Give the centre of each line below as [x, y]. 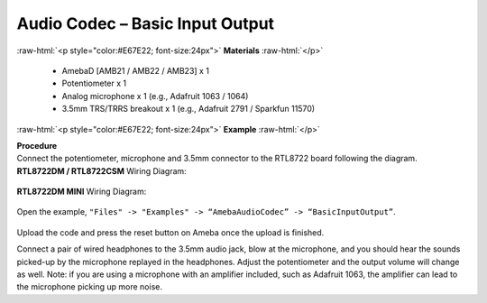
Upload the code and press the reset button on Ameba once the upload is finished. [170, 232]
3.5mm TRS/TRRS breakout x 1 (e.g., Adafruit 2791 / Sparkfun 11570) [188, 109]
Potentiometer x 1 [94, 83]
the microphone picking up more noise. [89, 287]
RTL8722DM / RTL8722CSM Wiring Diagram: [101, 170]
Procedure [37, 145]
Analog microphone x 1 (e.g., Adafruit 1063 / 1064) [155, 96]
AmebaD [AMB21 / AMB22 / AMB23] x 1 [135, 70]
